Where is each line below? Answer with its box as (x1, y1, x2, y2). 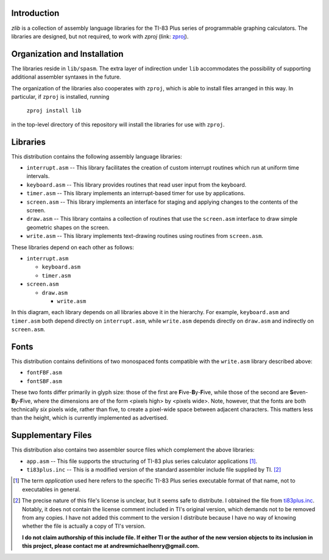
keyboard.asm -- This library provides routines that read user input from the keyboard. (26, 181, 247, 188)
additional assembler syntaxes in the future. (11, 73, 121, 81)
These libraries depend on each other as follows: (11, 243, 134, 251)
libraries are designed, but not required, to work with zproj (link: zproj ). (11, 32, 189, 40)
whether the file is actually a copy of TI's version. (22, 522, 146, 530)
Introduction (11, 8, 60, 18)
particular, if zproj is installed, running (11, 93, 110, 100)
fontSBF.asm (26, 378, 62, 384)
